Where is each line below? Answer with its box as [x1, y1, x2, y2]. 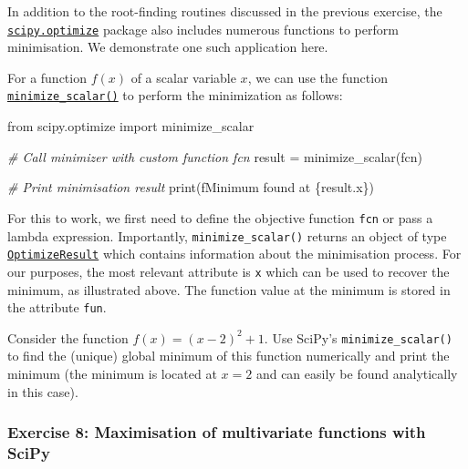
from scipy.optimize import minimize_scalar [7, 117, 255, 136]
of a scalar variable [130, 67, 236, 87]
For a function [7, 67, 87, 87]
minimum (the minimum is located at [7, 364, 217, 382]
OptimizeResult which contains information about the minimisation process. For [7, 244, 462, 263]
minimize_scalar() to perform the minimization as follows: [7, 86, 343, 105]
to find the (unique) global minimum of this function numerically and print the [7, 346, 450, 365]
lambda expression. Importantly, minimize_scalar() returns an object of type [7, 226, 447, 245]
